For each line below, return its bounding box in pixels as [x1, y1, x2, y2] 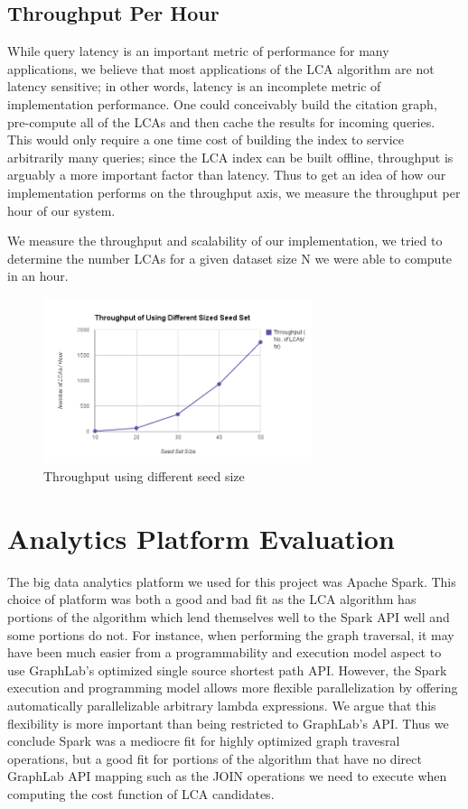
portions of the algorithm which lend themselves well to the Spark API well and [7, 607, 450, 626]
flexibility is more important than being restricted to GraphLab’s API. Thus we [7, 713, 449, 732]
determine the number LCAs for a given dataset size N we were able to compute [7, 248, 453, 267]
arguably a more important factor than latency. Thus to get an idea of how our [7, 165, 446, 184]
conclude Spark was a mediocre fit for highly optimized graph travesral [7, 731, 400, 750]
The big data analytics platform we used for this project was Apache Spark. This [7, 572, 456, 590]
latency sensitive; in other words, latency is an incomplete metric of [7, 77, 381, 96]
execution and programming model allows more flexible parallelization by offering [7, 678, 458, 697]
